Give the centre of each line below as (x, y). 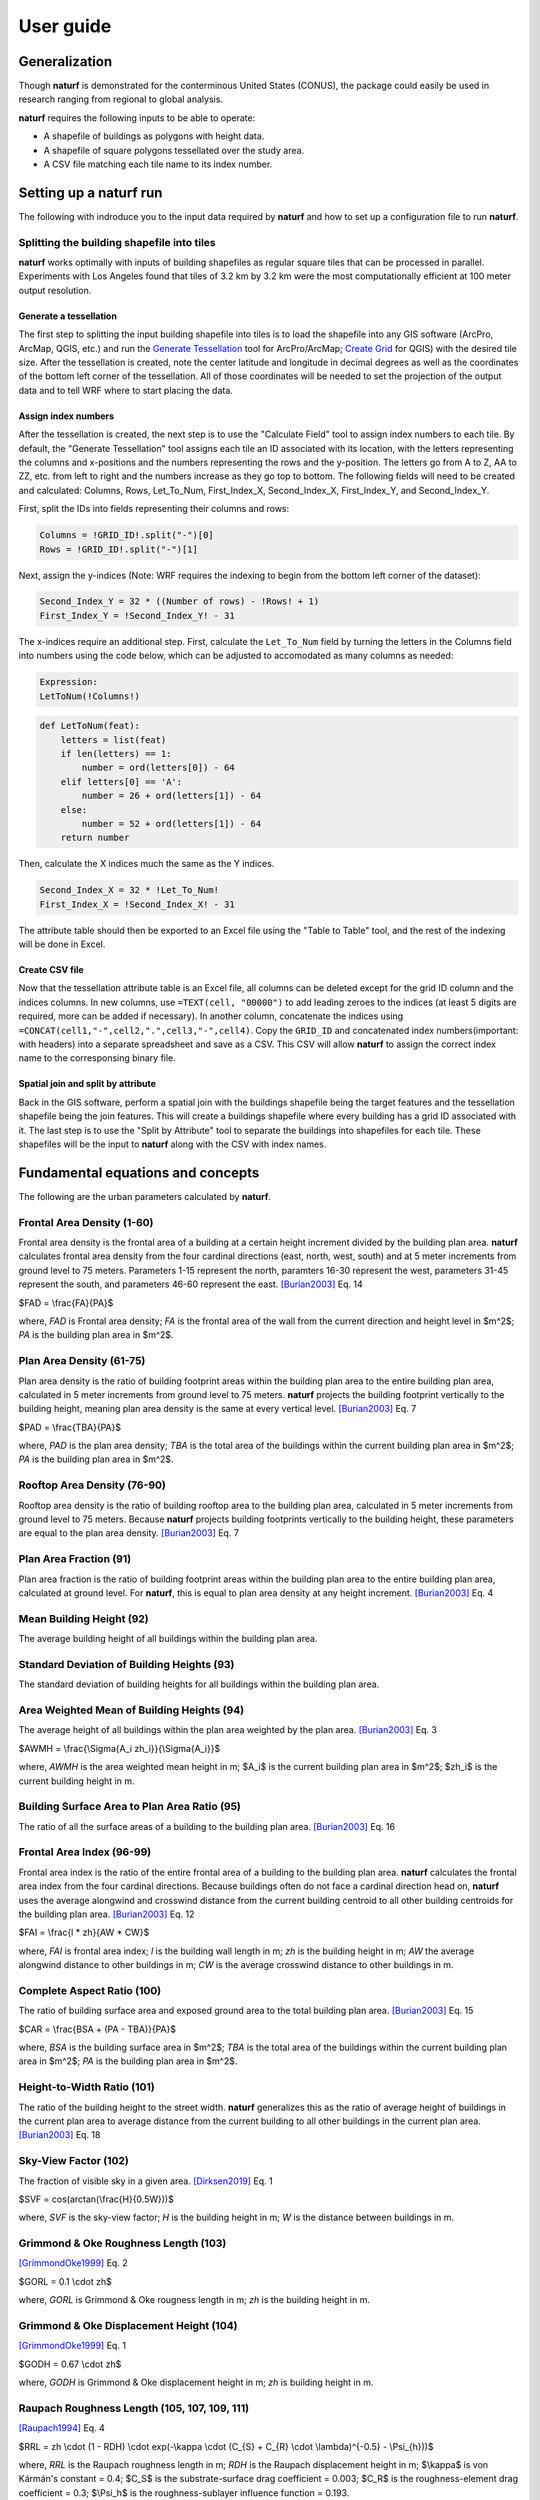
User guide (65, 26)
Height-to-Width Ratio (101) (86, 2087)
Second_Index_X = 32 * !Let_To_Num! (129, 890)
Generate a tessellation (67, 316)
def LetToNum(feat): (89, 726)
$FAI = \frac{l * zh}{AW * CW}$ (84, 1932)
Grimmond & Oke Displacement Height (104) (128, 2325)
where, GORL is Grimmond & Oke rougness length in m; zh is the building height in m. (194, 2300)
